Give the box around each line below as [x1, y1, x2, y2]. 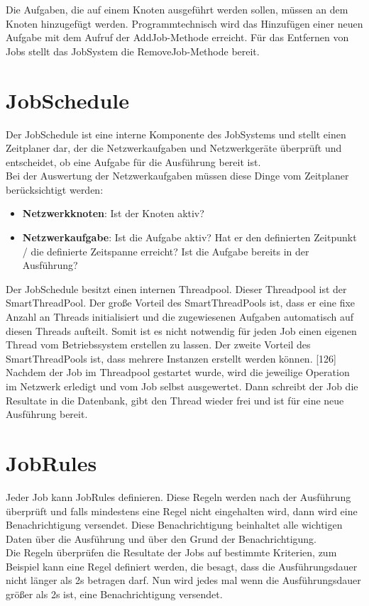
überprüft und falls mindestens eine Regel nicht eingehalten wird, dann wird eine [6, 503, 358, 518]
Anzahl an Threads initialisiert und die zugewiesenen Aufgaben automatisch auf [6, 309, 354, 324]
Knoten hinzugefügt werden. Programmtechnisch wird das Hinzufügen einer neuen [6, 16, 363, 31]
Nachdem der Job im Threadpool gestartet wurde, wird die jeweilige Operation [6, 365, 350, 380]
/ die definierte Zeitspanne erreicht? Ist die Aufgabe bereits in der [22, 243, 309, 258]
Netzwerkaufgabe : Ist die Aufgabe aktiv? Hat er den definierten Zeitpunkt [22, 230, 357, 245]
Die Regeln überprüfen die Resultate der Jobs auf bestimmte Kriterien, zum [6, 545, 337, 560]
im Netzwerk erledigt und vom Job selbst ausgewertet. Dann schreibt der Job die [6, 379, 358, 393]
